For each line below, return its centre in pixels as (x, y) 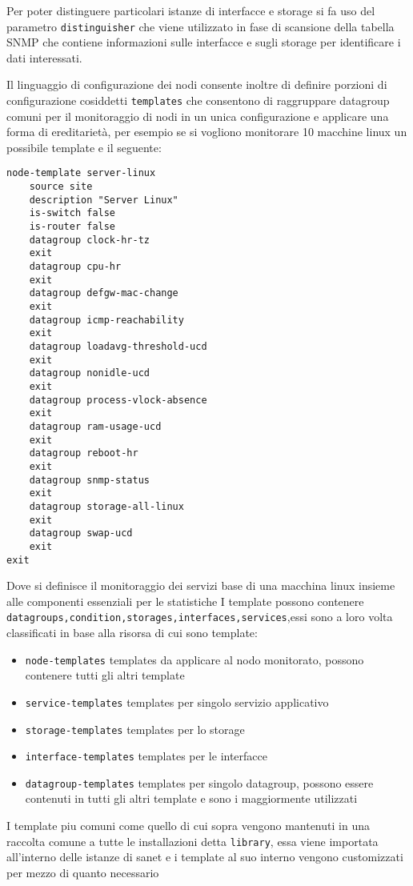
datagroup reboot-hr (84, 453)
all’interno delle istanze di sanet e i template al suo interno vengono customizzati (205, 857)
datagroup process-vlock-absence (118, 400)
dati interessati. (44, 57)
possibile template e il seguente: (84, 147)
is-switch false (72, 213)
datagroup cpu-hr (75, 267)
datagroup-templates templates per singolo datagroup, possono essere (199, 782)
